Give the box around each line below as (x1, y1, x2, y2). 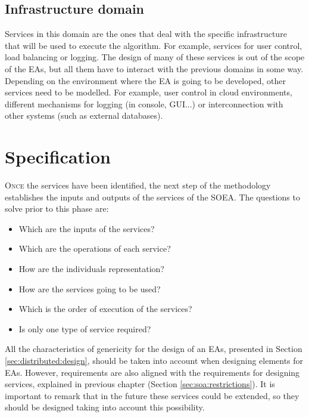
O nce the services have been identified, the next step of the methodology (5, 179, 271, 191)
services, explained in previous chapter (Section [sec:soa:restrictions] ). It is (5, 378, 275, 390)
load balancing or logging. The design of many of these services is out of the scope (5, 51, 305, 63)
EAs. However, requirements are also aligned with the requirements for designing (5, 366, 300, 378)
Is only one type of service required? (18, 322, 151, 335)
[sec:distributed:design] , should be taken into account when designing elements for (5, 354, 304, 367)
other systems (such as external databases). (5, 109, 163, 122)
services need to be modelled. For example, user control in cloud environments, (5, 86, 292, 98)
